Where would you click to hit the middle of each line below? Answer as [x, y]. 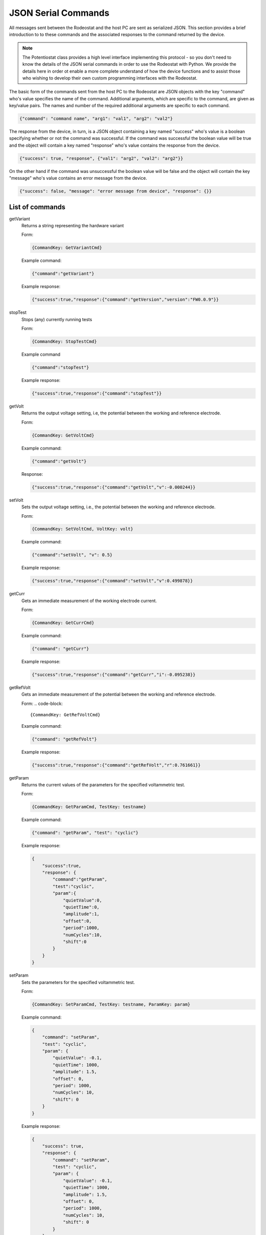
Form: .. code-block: [42, 703]
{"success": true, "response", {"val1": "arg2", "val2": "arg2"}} [101, 158]
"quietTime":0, [81, 907]
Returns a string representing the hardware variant [73, 226]
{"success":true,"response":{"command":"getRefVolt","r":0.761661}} [116, 765]
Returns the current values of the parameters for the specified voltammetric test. [103, 784]
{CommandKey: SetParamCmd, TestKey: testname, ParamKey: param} [111, 1004]
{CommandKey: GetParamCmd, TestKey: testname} [89, 807]
